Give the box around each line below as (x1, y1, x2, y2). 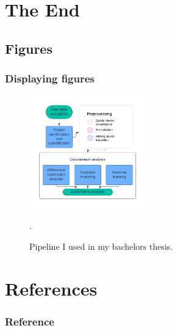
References (5, 275, 98, 300)
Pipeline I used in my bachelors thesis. (29, 239, 173, 252)
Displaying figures (5, 71, 95, 86)
